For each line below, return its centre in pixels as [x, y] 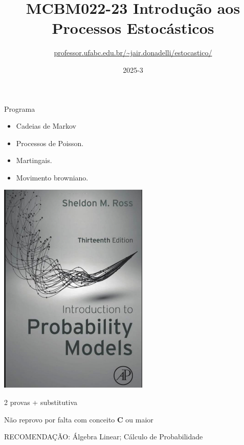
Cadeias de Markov [46, 126]
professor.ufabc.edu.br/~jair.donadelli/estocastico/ [133, 53]
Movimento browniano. [52, 177]
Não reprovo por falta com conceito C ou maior [79, 419]
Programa [20, 108]
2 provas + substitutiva [41, 402]
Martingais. [34, 160]
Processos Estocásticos [133, 28]
